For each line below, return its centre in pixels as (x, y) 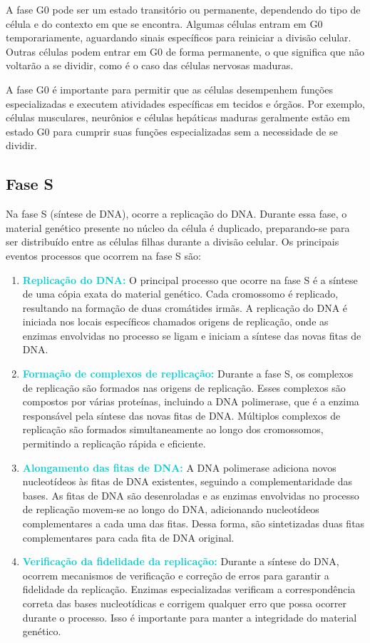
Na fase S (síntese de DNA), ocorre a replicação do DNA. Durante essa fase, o (176, 214)
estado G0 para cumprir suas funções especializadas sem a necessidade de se (172, 131)
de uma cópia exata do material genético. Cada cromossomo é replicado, (180, 294)
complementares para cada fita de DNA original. (128, 537)
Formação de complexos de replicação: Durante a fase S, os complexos (188, 374)
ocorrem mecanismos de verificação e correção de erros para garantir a (176, 575)
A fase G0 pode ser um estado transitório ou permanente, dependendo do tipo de (183, 9)
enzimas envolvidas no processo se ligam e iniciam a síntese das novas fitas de (192, 335)
